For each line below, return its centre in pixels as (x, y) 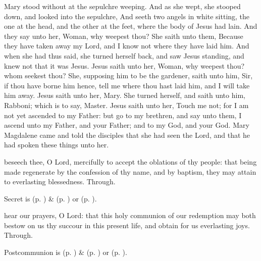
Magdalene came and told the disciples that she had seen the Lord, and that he (127, 135)
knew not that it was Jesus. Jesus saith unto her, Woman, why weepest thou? (124, 65)
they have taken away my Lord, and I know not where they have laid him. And (127, 46)
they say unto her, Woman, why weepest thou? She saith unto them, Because (124, 36)
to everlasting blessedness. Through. (60, 181)
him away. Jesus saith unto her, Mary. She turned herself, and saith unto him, (125, 95)
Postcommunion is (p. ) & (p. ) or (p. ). (66, 252)
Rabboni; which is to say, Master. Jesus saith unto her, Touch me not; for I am (126, 105)
